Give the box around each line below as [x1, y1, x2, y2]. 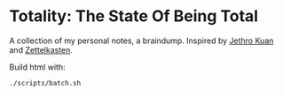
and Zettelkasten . [9, 44, 74, 55]
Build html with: [9, 62, 66, 72]
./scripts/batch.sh [9, 78, 82, 87]
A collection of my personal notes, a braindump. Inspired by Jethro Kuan [9, 35, 274, 46]
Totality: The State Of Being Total [9, 6, 259, 26]
